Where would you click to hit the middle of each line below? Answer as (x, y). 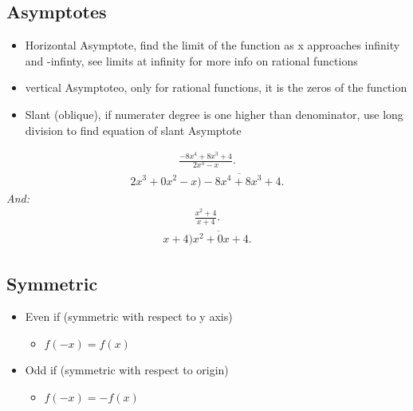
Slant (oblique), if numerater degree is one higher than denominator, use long (214, 114)
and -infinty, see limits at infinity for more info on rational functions (191, 60)
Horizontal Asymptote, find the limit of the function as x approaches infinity (212, 45)
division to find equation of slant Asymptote (133, 130)
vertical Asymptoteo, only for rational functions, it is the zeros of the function (216, 87)
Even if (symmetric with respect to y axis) (129, 316)
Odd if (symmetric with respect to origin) (127, 369)
